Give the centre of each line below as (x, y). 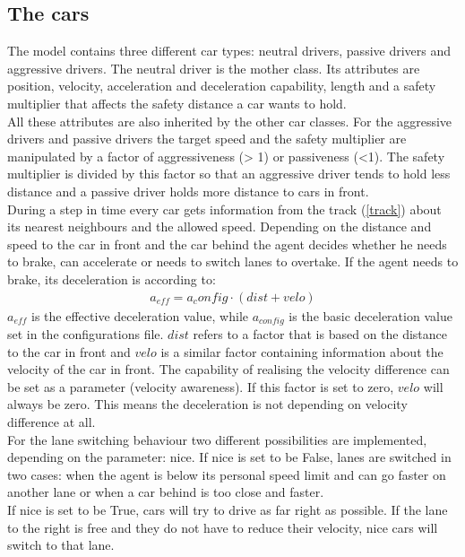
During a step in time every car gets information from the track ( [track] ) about (224, 209)
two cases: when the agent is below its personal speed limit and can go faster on (227, 474)
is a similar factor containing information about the (302, 351)
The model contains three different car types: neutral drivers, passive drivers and (229, 51)
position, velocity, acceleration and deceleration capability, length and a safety (222, 86)
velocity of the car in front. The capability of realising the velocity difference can (228, 369)
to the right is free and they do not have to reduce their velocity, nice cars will (223, 527)
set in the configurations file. (86, 334)
